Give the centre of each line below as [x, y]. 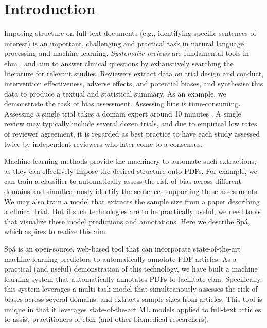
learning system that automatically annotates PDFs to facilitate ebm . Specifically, [133, 278]
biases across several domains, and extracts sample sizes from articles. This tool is [133, 298]
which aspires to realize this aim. [56, 231]
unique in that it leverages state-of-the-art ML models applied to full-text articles [133, 309]
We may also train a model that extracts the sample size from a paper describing [132, 201]
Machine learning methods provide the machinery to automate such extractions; [130, 161]
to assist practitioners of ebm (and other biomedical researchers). [107, 319]
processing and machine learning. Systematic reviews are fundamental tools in [127, 53]
